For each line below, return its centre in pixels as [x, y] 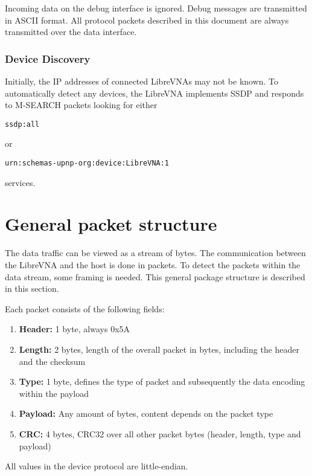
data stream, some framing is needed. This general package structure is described [155, 276]
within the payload [54, 393]
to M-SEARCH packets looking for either [81, 105]
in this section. [32, 288]
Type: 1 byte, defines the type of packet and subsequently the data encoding [162, 381]
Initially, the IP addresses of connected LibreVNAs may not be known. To [142, 81]
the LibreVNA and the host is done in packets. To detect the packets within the [153, 265]
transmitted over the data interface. [71, 32]
